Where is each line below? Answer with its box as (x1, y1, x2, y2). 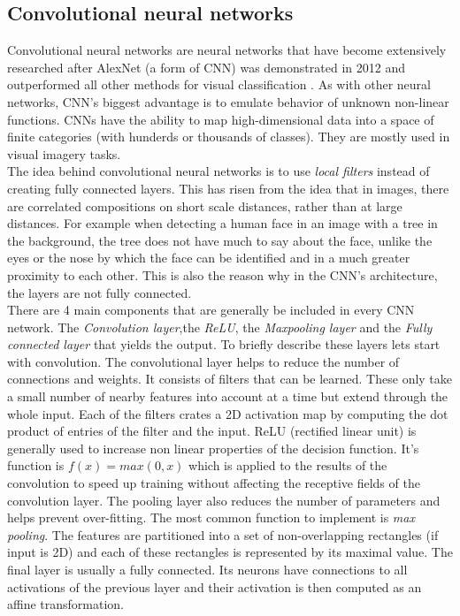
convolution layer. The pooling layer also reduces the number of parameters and (7, 491, 441, 509)
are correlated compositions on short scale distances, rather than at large (7, 196, 402, 215)
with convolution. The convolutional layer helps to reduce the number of (7, 352, 400, 370)
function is (7, 456, 65, 475)
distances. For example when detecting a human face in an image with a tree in (7, 214, 438, 232)
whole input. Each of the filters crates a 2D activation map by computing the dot (7, 404, 448, 422)
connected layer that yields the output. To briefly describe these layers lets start (7, 335, 441, 354)
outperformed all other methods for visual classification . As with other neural (7, 75, 431, 94)
